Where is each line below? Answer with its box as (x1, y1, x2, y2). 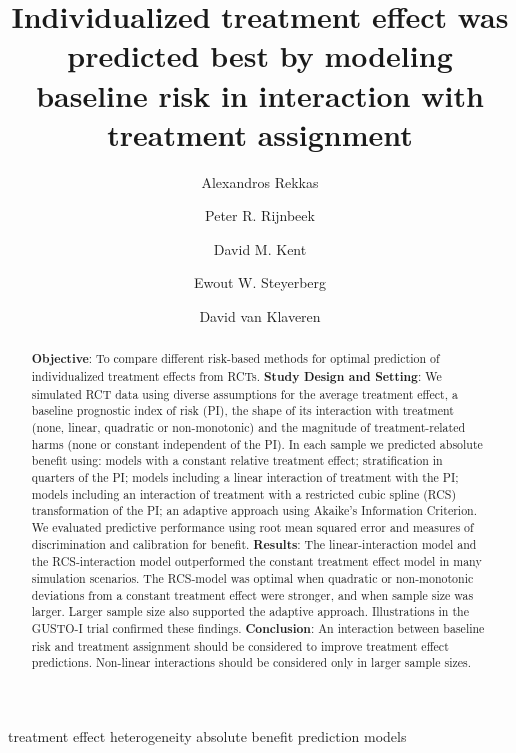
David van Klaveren (199, 306, 321, 327)
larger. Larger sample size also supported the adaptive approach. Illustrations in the (31, 603, 469, 620)
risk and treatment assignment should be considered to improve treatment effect (31, 637, 449, 654)
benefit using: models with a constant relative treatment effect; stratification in (31, 452, 443, 469)
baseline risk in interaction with (36, 74, 484, 115)
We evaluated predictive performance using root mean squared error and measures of (31, 519, 474, 536)
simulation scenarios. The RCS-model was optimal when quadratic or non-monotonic (31, 569, 474, 586)
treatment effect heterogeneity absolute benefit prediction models (8, 725, 407, 746)
